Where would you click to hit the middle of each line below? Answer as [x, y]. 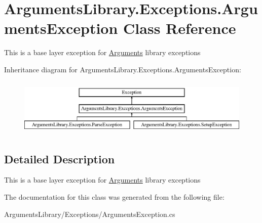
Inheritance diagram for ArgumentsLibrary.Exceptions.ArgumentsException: [123, 69]
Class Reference [180, 28]
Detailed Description [60, 159]
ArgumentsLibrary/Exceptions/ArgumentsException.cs [90, 214]
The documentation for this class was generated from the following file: [114, 196]
